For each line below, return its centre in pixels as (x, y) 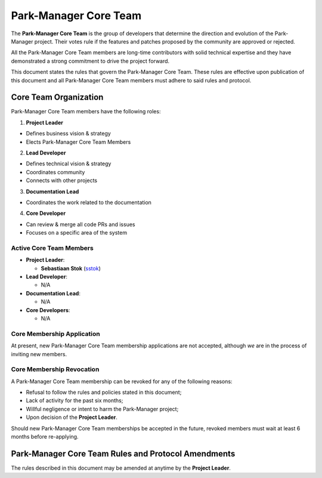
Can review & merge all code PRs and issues (80, 224)
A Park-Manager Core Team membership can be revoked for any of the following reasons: (122, 381)
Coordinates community (55, 172)
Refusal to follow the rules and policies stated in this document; (104, 392)
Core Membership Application (56, 334)
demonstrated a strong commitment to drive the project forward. (90, 61)
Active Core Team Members (52, 248)
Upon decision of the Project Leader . (72, 417)
